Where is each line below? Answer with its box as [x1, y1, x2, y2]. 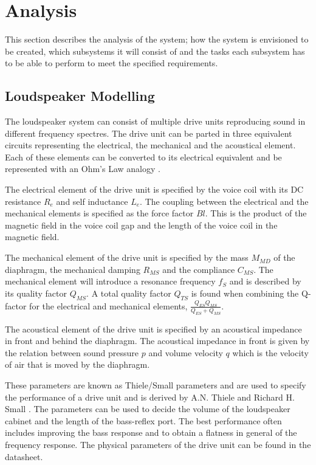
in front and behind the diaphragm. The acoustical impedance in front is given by [5, 334, 310, 347]
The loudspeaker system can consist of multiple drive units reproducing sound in [5, 115, 306, 128]
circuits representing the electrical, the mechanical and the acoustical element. [5, 139, 296, 151]
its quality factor [5, 286, 67, 299]
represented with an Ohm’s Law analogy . [5, 162, 160, 175]
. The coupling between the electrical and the [140, 195, 309, 207]
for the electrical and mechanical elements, [29, 299, 188, 312]
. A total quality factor [86, 286, 171, 299]
